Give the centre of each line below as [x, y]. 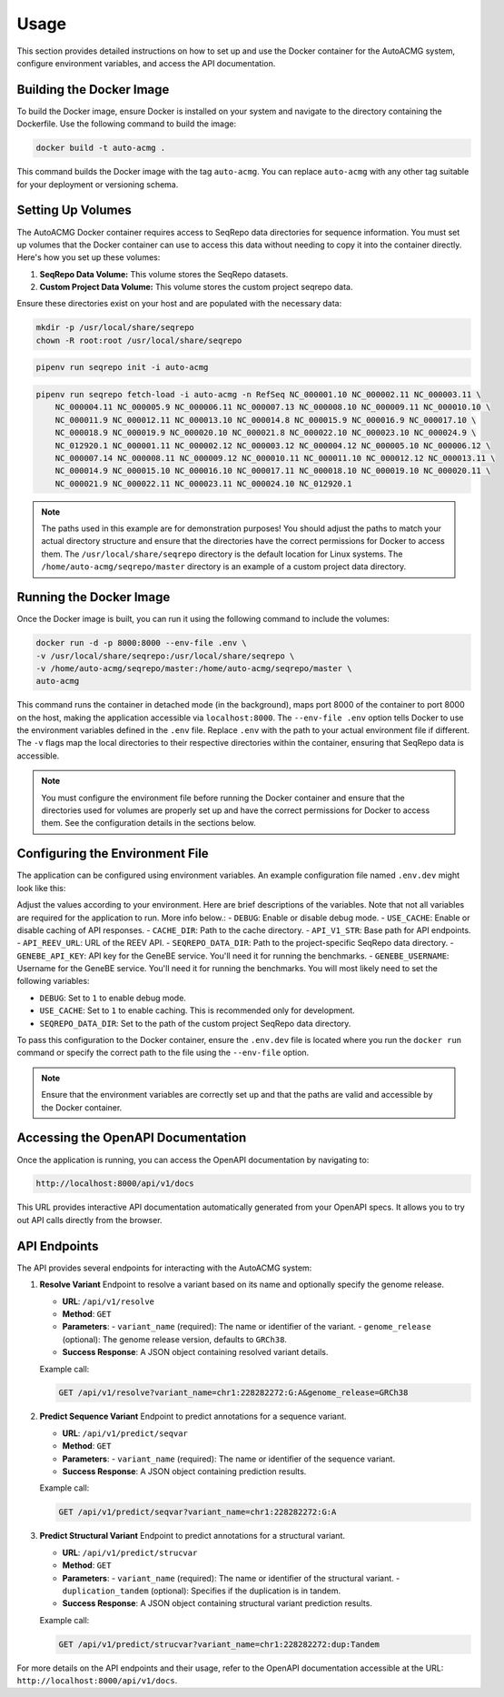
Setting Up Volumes [74, 211]
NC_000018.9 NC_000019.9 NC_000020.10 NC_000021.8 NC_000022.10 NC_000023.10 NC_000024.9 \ [266, 433]
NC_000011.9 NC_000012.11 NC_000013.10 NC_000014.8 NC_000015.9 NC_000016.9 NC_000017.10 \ [266, 420]
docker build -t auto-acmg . [101, 148]
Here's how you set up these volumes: [89, 257]
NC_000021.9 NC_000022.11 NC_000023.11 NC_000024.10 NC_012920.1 [203, 483]
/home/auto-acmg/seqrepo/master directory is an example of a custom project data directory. [224, 567]
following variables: [53, 981]
